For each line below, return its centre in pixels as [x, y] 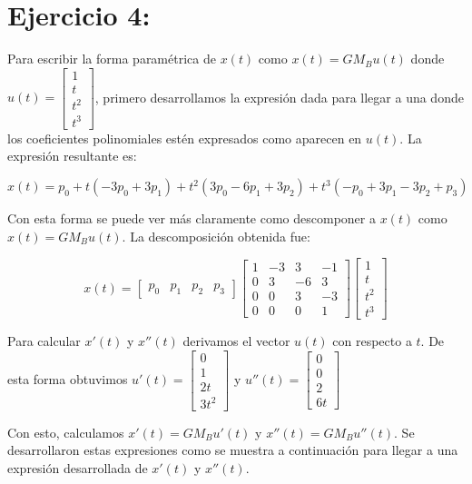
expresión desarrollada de [78, 467]
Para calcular [44, 341]
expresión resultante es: [72, 156]
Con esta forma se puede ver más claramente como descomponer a [192, 218]
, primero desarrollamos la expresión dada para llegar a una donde [279, 97]
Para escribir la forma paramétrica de [112, 59]
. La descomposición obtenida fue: [216, 236]
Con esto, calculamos [66, 432]
